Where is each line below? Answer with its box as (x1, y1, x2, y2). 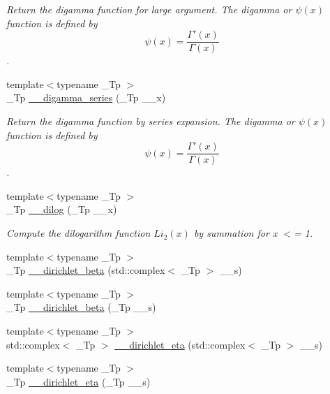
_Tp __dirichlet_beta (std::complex (6, 263, 165, 277)
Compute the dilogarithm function (6, 226, 151, 240)
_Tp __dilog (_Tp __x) (6, 202, 117, 217)
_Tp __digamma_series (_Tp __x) (6, 90, 166, 105)
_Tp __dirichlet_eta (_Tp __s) (6, 374, 151, 388)
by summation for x (193, 226, 278, 240)
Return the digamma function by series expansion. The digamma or (6, 114, 295, 129)
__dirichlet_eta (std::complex (114, 337, 246, 351)
